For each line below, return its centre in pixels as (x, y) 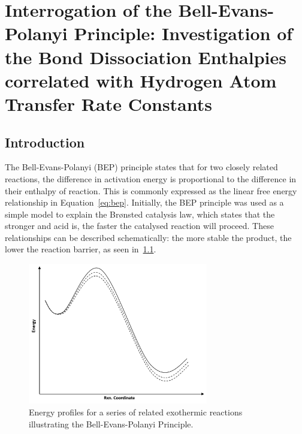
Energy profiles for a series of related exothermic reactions (136, 412)
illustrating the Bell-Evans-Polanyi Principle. (111, 424)
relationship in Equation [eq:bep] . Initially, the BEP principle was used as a (144, 202)
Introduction (45, 142)
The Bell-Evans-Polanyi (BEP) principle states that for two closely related (141, 167)
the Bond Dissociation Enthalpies (146, 57)
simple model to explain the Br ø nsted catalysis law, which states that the (140, 214)
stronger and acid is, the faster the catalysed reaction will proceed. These (139, 226)
